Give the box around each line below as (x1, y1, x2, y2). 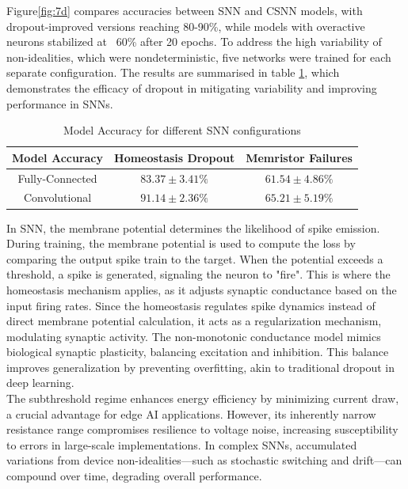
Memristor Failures (246, 149, 353, 165)
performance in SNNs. (6, 95, 113, 112)
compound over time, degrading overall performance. (6, 468, 262, 484)
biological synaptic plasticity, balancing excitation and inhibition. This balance (6, 343, 389, 360)
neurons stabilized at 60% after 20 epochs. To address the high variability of (6, 33, 382, 50)
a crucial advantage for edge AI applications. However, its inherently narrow (6, 405, 376, 422)
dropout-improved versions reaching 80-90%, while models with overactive (6, 17, 365, 34)
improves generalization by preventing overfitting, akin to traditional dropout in (6, 358, 395, 375)
